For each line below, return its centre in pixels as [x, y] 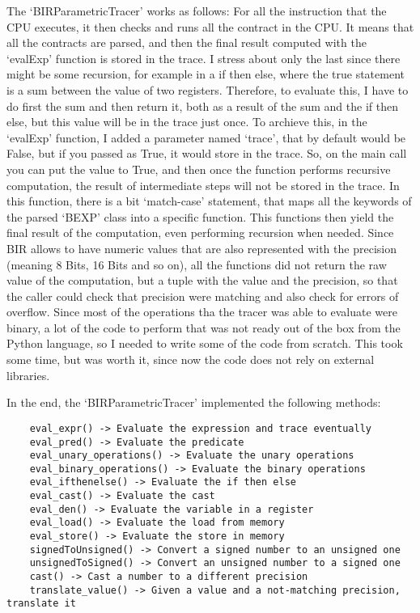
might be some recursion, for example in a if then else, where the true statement [206, 74]
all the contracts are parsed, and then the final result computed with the [187, 42]
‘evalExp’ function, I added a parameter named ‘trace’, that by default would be [206, 137]
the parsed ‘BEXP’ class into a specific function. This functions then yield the [200, 216]
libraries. [28, 375]
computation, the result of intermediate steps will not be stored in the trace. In [203, 185]
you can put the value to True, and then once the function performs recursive [199, 169]
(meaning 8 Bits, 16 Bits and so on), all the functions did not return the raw [197, 264]
